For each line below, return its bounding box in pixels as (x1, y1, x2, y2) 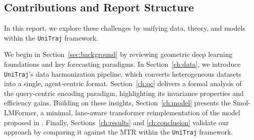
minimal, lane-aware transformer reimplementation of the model (46, 107, 240, 118)
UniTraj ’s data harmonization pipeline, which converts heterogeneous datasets (4, 68, 242, 79)
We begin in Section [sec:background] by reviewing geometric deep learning (4, 49, 233, 59)
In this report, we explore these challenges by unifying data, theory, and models (4, 23, 246, 33)
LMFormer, (4, 107, 39, 118)
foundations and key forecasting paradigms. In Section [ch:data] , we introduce (4, 59, 241, 69)
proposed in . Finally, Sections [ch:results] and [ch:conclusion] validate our (4, 117, 229, 127)
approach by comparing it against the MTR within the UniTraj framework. (4, 127, 233, 137)
